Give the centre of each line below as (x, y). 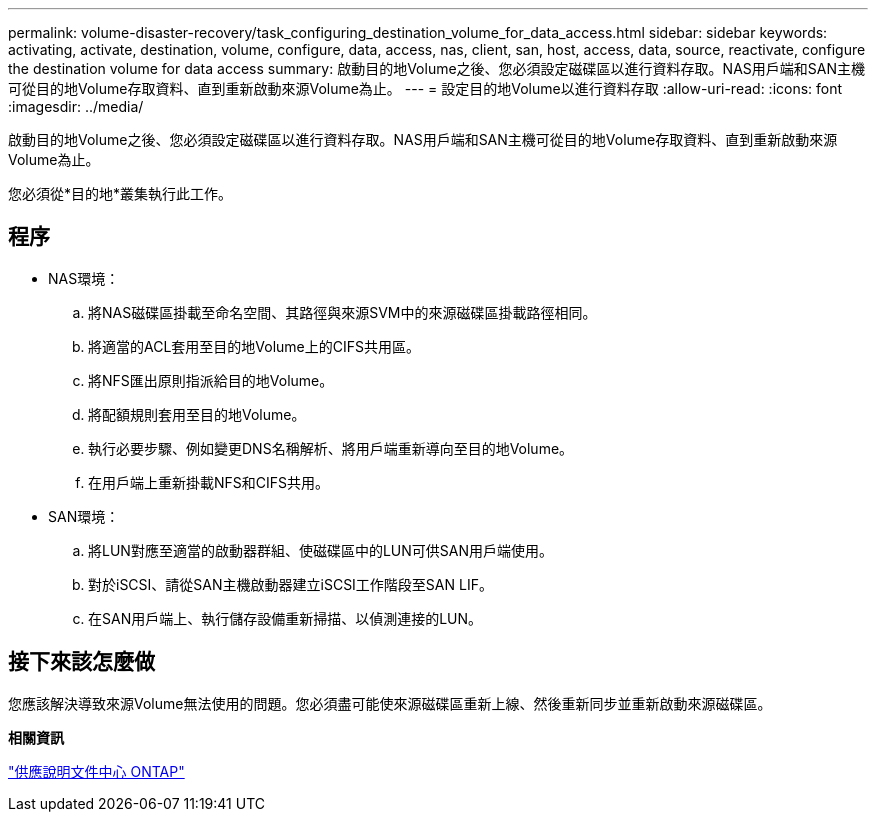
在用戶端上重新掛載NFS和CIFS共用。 (209, 482)
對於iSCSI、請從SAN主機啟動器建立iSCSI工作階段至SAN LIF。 (290, 584)
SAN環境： (84, 516)
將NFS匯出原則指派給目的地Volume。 (211, 380)
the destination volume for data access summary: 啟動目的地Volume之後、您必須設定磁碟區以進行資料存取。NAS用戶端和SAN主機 (436, 68)
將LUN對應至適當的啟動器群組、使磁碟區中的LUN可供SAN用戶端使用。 (320, 550)
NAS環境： (84, 278)
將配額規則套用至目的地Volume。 (197, 414)
